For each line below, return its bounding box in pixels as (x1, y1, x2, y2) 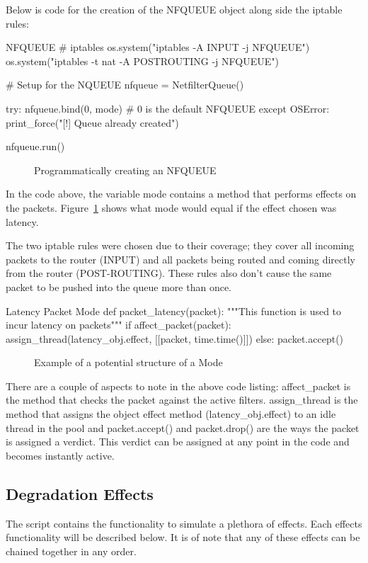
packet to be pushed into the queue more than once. (6, 279, 231, 294)
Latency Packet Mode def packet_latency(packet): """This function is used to (6, 303, 342, 318)
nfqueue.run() (6, 139, 65, 154)
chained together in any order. (6, 543, 137, 558)
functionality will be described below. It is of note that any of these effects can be (6, 530, 360, 545)
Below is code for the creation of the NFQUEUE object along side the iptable (6, 2, 343, 16)
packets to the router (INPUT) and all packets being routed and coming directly (6, 251, 356, 266)
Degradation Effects (6, 482, 154, 504)
